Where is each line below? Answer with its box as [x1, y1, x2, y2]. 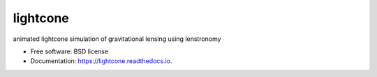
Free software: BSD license [30, 47, 108, 55]
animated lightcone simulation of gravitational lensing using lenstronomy [13, 35, 221, 43]
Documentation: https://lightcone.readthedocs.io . [30, 57, 172, 65]
